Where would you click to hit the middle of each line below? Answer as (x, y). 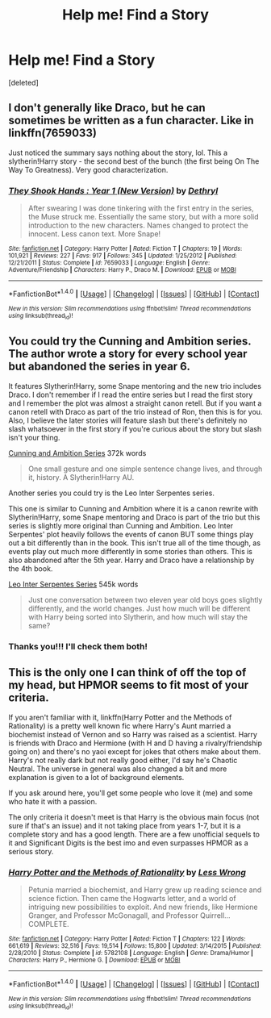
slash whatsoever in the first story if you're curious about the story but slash (135, 428)
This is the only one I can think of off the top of (127, 672)
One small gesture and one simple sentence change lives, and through (145, 469)
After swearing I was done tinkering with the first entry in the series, (141, 208)
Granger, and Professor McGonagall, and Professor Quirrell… (129, 915)
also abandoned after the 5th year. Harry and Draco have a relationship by (131, 560)
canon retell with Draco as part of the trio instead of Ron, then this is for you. (135, 411)
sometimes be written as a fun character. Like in (131, 121)
